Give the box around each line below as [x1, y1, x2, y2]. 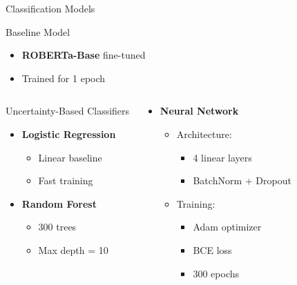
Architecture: [176, 126, 232, 141]
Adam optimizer [193, 219, 262, 234]
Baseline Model [6, 24, 70, 39]
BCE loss [193, 242, 232, 257]
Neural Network [160, 104, 239, 118]
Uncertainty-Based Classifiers [6, 104, 130, 118]
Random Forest [21, 196, 97, 210]
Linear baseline [38, 150, 102, 164]
